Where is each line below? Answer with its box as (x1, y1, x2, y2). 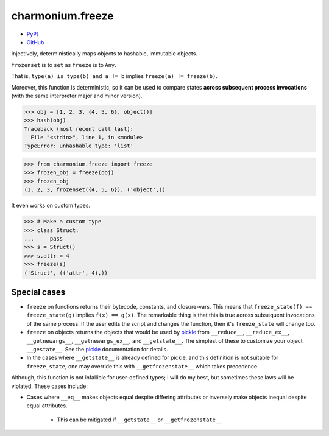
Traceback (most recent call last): (24, 125, 134, 132)
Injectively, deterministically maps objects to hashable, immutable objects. (11, 50, 198, 57)
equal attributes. (26, 402, 68, 409)
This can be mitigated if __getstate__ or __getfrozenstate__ (57, 416, 222, 423)
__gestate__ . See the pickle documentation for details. (26, 345, 168, 353)
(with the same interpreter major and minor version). (11, 92, 143, 99)
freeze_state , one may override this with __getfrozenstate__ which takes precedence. (26, 362, 259, 370)
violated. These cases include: (11, 382, 88, 390)
